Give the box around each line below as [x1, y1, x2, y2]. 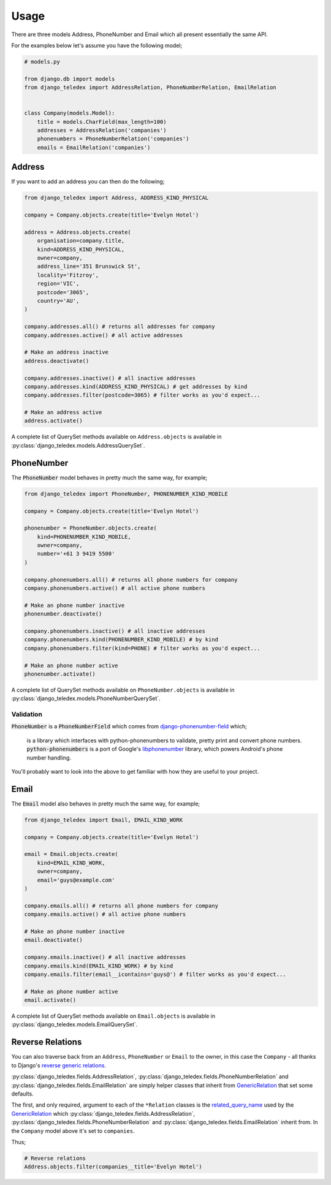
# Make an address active [24, 409, 102, 416]
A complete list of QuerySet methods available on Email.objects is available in [11, 1012, 216, 1020]
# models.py [24, 58, 61, 65]
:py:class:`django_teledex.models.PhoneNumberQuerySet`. [11, 695, 161, 702]
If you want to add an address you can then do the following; [11, 178, 165, 185]
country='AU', [37, 297, 80, 304]
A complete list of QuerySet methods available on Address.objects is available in [11, 433, 222, 441]
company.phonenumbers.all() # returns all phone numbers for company [24, 576, 238, 583]
